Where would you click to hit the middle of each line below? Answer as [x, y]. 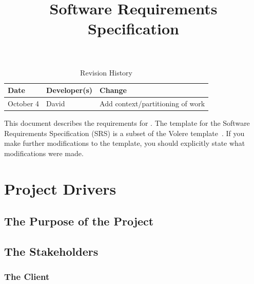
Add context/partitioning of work [152, 103]
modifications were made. [44, 153]
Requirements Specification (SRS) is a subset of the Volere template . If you [124, 133]
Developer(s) [70, 90]
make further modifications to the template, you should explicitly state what [125, 143]
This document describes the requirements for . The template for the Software [127, 123]
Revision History [106, 72]
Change [113, 90]
